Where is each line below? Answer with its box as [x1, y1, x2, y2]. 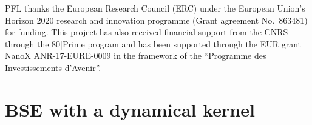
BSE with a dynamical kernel [5, 96, 255, 121]
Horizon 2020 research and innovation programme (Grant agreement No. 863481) [5, 13, 308, 26]
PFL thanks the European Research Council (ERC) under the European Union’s [5, 2, 305, 14]
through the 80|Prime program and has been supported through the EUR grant [5, 37, 301, 50]
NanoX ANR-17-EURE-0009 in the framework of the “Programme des [5, 49, 266, 62]
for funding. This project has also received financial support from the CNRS [5, 25, 288, 38]
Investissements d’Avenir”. [5, 61, 101, 73]
